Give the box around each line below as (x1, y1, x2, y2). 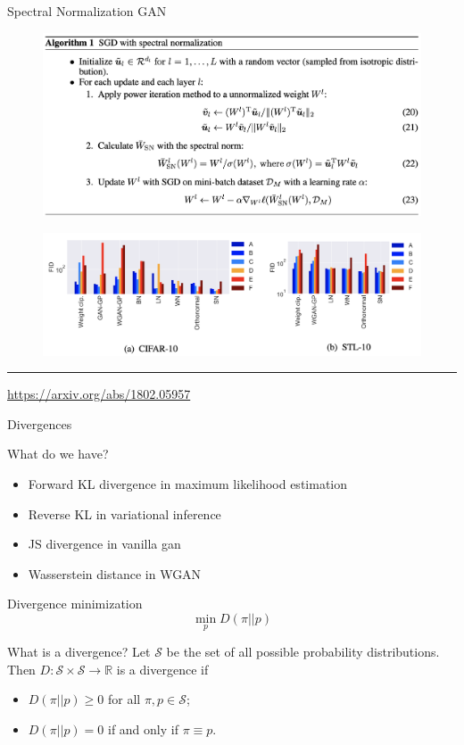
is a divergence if (116, 659, 209, 678)
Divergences (7, 414, 72, 433)
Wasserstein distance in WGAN (28, 564, 202, 583)
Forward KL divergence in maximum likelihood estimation (28, 475, 348, 493)
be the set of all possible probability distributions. (166, 642, 440, 661)
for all (107, 690, 141, 708)
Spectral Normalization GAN (7, 2, 167, 20)
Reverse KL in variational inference (28, 504, 221, 523)
